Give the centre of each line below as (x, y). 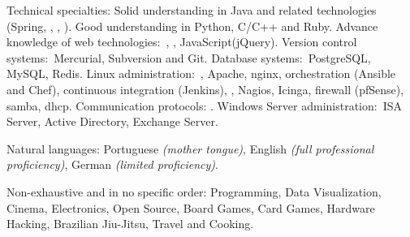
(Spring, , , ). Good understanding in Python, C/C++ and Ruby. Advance (192, 26)
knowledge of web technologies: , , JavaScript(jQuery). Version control (182, 42)
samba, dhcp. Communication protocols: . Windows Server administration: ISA (205, 105)
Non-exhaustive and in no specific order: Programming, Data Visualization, (194, 191)
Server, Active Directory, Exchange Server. (112, 121)
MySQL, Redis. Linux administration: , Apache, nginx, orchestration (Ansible (201, 73)
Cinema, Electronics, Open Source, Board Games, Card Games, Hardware (191, 207)
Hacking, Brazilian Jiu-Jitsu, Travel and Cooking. (130, 224)
